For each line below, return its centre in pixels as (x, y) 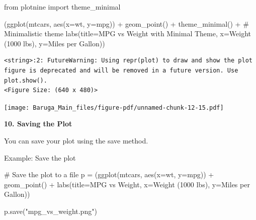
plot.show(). (26, 80)
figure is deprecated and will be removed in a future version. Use (121, 70)
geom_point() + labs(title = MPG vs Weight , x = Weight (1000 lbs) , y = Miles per (127, 184)
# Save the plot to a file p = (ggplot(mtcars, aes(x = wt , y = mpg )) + (109, 174)
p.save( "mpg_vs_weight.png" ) (51, 211)
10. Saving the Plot (38, 124)
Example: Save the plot (40, 157)
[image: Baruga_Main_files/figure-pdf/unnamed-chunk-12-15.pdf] (114, 107)
